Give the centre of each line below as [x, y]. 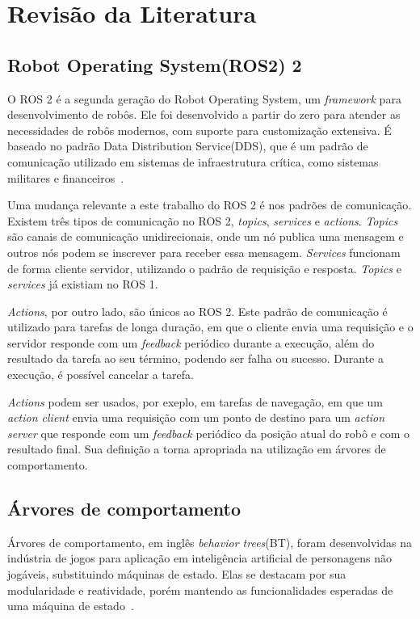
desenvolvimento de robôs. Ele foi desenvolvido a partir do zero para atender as [204, 114]
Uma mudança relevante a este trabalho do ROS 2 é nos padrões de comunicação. [210, 205]
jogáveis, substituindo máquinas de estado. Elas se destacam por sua [177, 574]
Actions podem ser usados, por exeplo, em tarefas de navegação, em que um [195, 401]
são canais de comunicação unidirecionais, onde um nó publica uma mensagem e [206, 236]
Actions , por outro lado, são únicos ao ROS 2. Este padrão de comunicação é [197, 311]
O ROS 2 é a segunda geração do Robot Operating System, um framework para [204, 98]
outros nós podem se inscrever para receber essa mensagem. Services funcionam [204, 252]
